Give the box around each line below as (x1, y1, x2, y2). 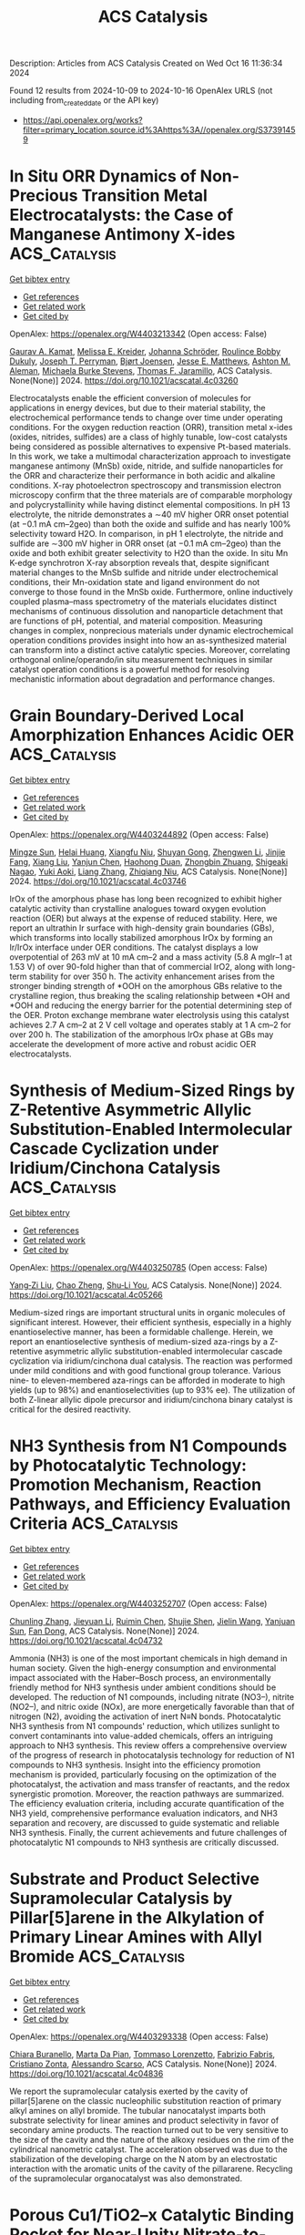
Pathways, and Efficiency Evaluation (9, 1493, 291, 1514)
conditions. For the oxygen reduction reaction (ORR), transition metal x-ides (9, 421, 293, 432)
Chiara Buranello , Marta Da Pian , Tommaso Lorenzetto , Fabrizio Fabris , (9, 2048, 276, 2059)
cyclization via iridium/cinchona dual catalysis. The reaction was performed (9, 1355, 293, 1366)
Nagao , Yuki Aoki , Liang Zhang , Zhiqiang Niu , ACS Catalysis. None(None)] (9, 866, 288, 877)
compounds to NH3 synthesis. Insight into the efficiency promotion (9, 1759, 261, 1770)
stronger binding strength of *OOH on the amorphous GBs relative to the (9, 980, 283, 991)
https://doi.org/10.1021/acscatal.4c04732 (9, 1634, 163, 1646)
